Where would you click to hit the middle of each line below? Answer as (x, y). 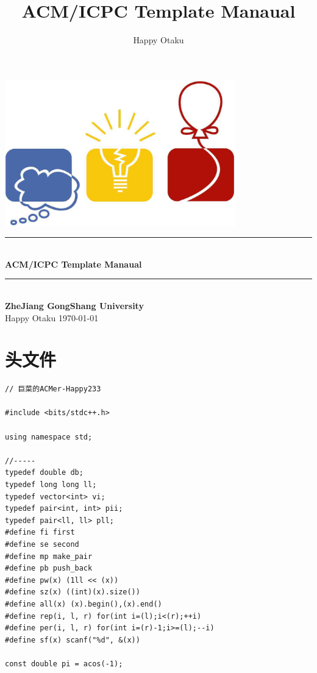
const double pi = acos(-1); (64, 664)
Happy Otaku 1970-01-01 (52, 317)
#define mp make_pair (49, 556)
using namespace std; (49, 437)
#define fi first (40, 532)
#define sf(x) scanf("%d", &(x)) (73, 640)
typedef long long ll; (51, 484)
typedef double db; (44, 473)
